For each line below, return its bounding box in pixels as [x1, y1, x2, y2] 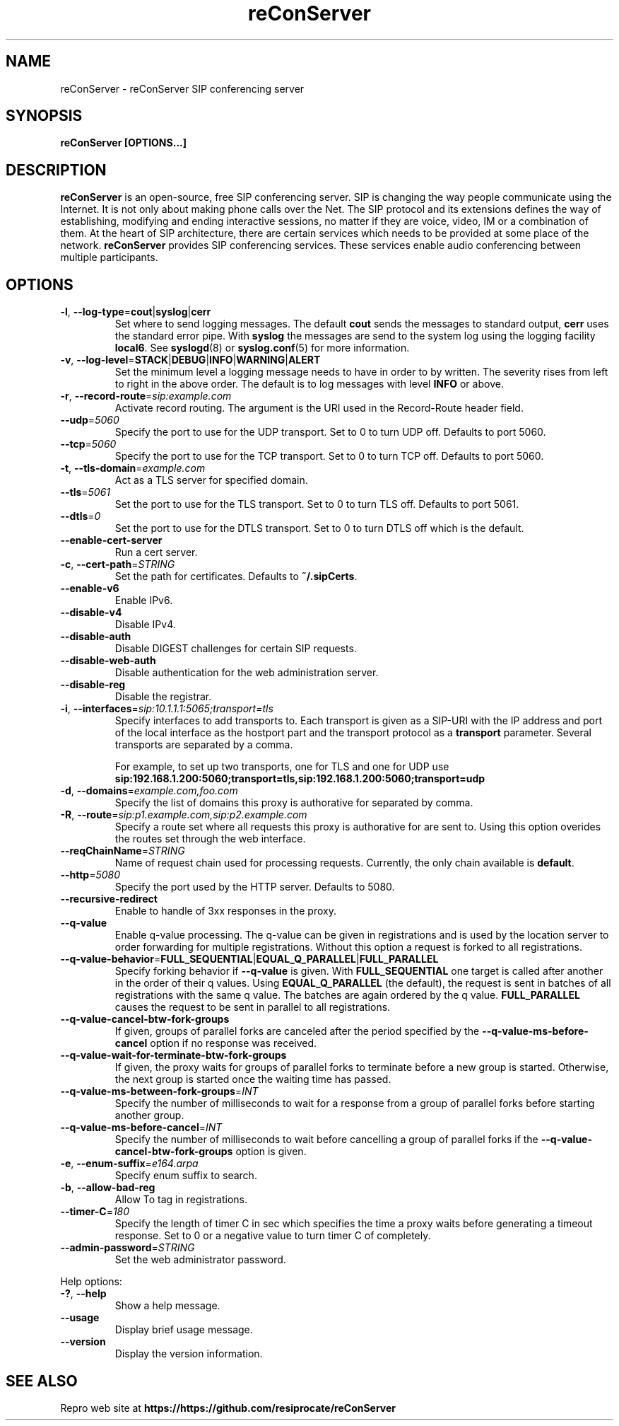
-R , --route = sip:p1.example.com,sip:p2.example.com [60, 808, 307, 821]
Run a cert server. [114, 546, 198, 559]
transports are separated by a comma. [114, 738, 293, 751]
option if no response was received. [150, 1037, 317, 1050]
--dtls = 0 [60, 510, 101, 523]
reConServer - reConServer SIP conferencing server [60, 82, 305, 95]
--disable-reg [60, 678, 126, 691]
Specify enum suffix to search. [114, 1169, 257, 1182]
